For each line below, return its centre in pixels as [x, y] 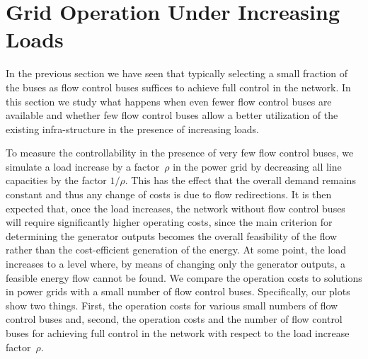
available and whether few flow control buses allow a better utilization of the [172, 115]
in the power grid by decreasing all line [257, 166]
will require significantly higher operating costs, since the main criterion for [169, 222]
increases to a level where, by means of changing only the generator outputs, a [176, 264]
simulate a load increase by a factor [83, 166]
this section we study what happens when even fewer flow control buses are [169, 101]
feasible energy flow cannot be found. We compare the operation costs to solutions [184, 277]
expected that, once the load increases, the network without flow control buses [176, 208]
